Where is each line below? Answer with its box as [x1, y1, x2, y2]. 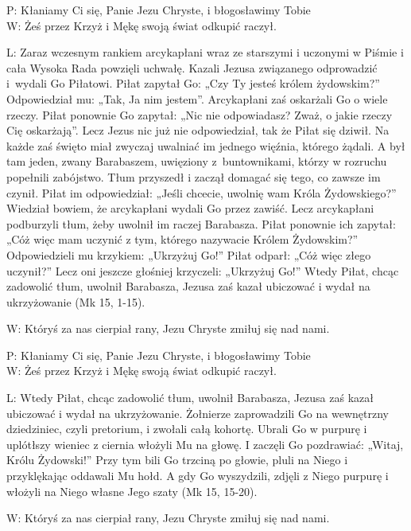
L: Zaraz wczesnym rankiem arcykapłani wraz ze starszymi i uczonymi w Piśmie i [6, 44, 404, 61]
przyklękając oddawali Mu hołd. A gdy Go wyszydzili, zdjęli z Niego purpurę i [6, 467, 389, 484]
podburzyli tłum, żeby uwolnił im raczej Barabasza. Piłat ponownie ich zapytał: [6, 215, 396, 232]
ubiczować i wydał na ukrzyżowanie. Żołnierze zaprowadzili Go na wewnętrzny [6, 404, 389, 421]
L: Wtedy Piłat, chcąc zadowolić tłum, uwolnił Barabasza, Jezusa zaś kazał [6, 389, 374, 406]
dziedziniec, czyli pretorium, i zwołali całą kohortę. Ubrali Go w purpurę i [6, 420, 367, 437]
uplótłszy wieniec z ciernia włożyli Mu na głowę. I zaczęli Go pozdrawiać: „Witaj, [6, 435, 404, 452]
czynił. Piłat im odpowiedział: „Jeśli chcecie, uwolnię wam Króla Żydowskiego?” [6, 184, 397, 201]
